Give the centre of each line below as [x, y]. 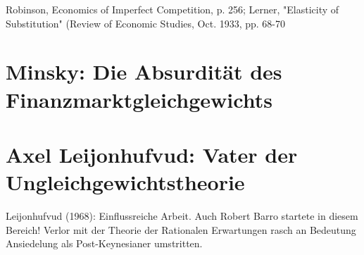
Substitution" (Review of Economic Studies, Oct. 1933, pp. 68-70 [146, 23]
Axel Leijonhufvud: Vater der [152, 154]
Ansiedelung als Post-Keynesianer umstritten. [104, 243]
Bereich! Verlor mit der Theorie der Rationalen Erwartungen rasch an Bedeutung [181, 229]
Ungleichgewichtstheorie [125, 182]
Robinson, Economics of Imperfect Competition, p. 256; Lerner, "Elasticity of [172, 9]
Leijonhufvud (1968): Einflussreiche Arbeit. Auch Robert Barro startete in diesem [182, 216]
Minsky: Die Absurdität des [144, 71]
